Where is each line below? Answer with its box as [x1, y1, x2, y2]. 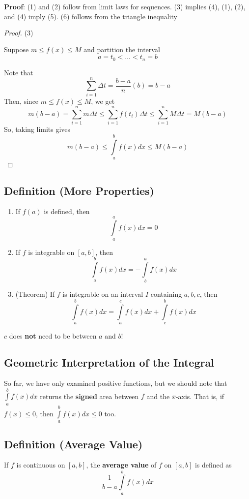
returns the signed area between [40, 391, 139, 401]
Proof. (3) [4, 28, 33, 38]
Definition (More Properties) [4, 183, 154, 198]
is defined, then [44, 206, 90, 216]
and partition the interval [83, 44, 160, 54]
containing [150, 289, 182, 299]
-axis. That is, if [175, 391, 224, 401]
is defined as [194, 460, 232, 470]
